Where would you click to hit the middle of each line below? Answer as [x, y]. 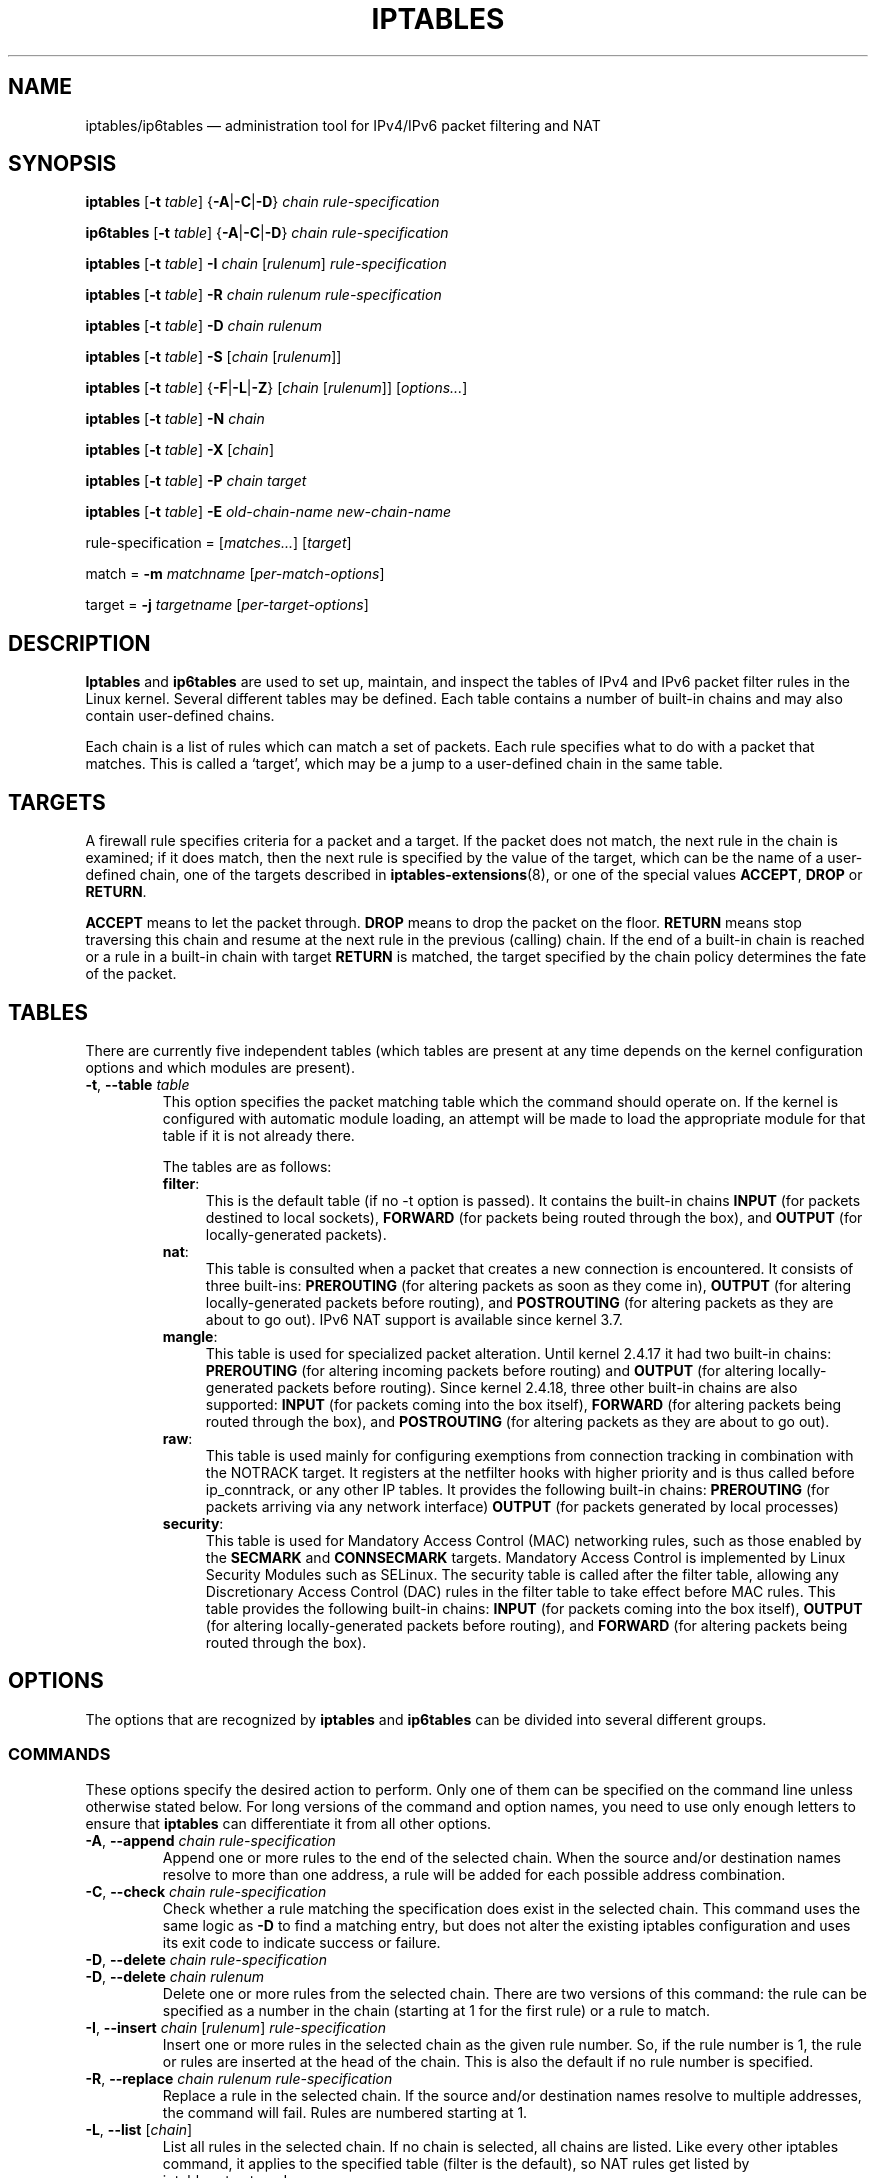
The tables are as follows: [247, 1166]
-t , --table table [137, 1084]
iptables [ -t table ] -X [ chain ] [179, 450]
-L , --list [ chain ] [139, 2129]
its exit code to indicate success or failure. [301, 1942]
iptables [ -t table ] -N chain [175, 419]
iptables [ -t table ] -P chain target [196, 481]
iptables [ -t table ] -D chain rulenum [203, 326]
